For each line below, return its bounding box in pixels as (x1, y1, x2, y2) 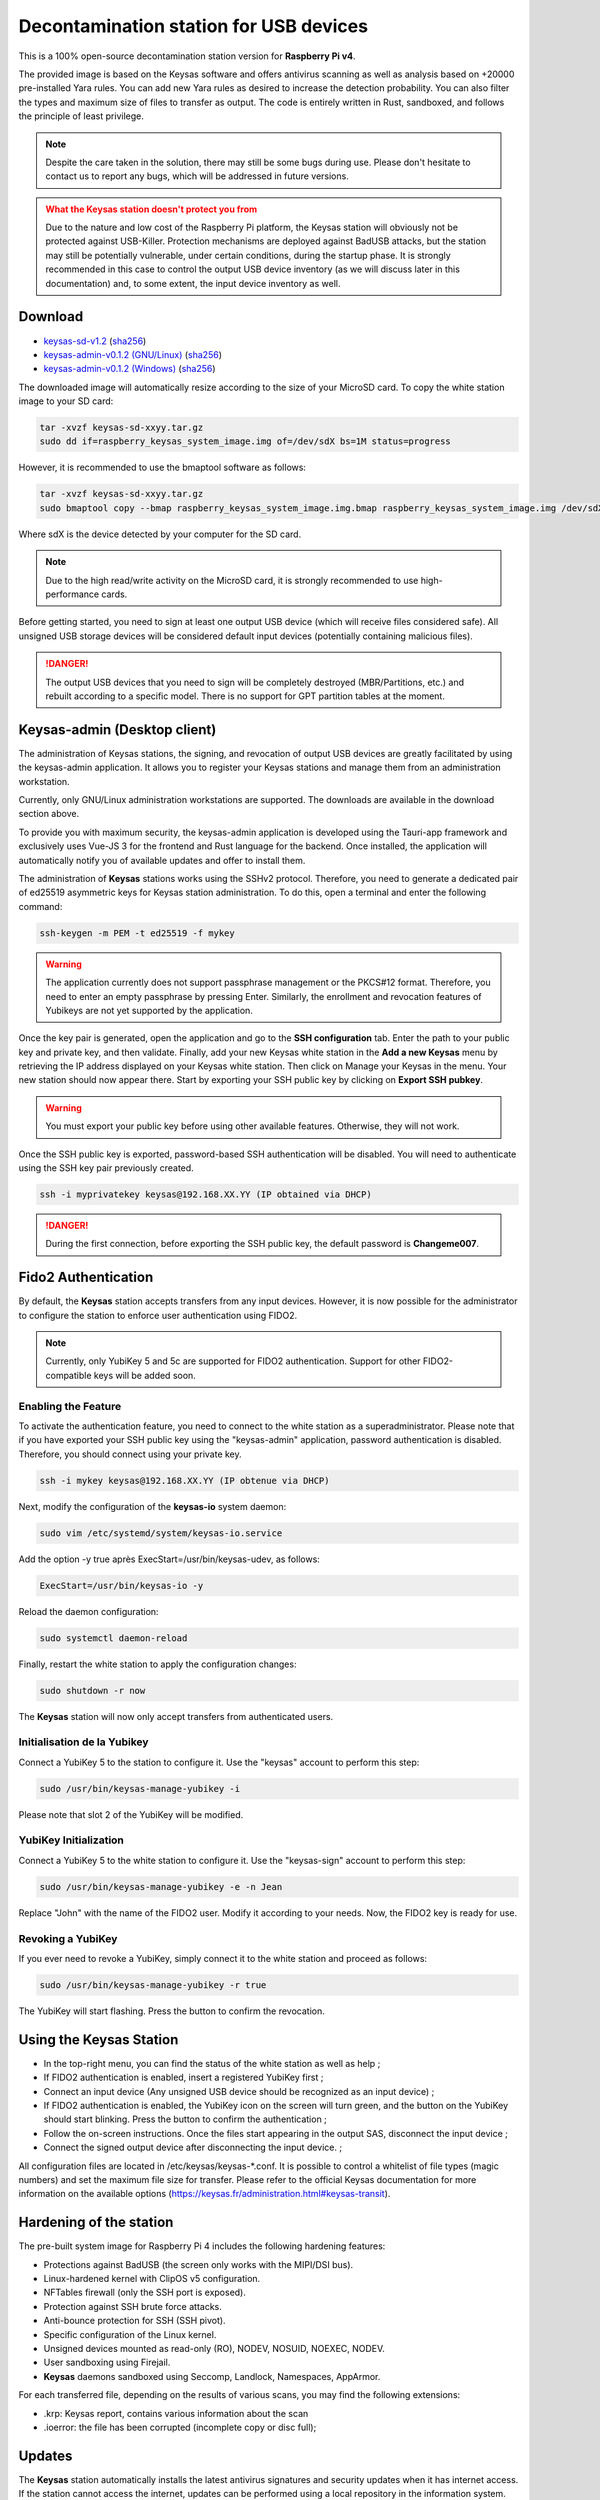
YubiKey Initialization (18, 1833, 125, 1847)
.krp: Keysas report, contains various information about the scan (43, 2407, 309, 2419)
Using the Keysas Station (18, 2031, 179, 2048)
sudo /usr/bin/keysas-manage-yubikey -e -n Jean (39, 1881, 283, 1892)
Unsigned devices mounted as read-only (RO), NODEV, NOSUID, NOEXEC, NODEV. (43, 2343, 385, 2354)
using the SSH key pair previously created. (18, 1162, 194, 1174)
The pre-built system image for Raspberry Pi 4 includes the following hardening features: (18, 2240, 386, 2252)
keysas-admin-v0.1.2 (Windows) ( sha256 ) (43, 363, 216, 375)
